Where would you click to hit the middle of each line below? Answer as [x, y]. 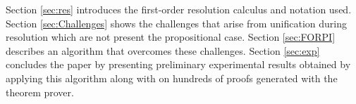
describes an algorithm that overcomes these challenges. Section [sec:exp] [163, 50]
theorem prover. [40, 92]
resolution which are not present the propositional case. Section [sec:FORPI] [171, 37]
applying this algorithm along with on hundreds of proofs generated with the [172, 78]
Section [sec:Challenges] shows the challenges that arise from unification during [176, 23]
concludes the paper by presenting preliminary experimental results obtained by [178, 64]
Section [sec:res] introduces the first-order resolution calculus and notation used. [179, 9]
